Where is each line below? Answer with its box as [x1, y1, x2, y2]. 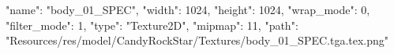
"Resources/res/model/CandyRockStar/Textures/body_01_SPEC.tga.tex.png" [6, 32, 389, 49]
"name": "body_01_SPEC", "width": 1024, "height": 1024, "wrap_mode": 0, [6, 2, 370, 17]
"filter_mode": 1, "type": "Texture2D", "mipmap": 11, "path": [6, 16, 298, 33]
